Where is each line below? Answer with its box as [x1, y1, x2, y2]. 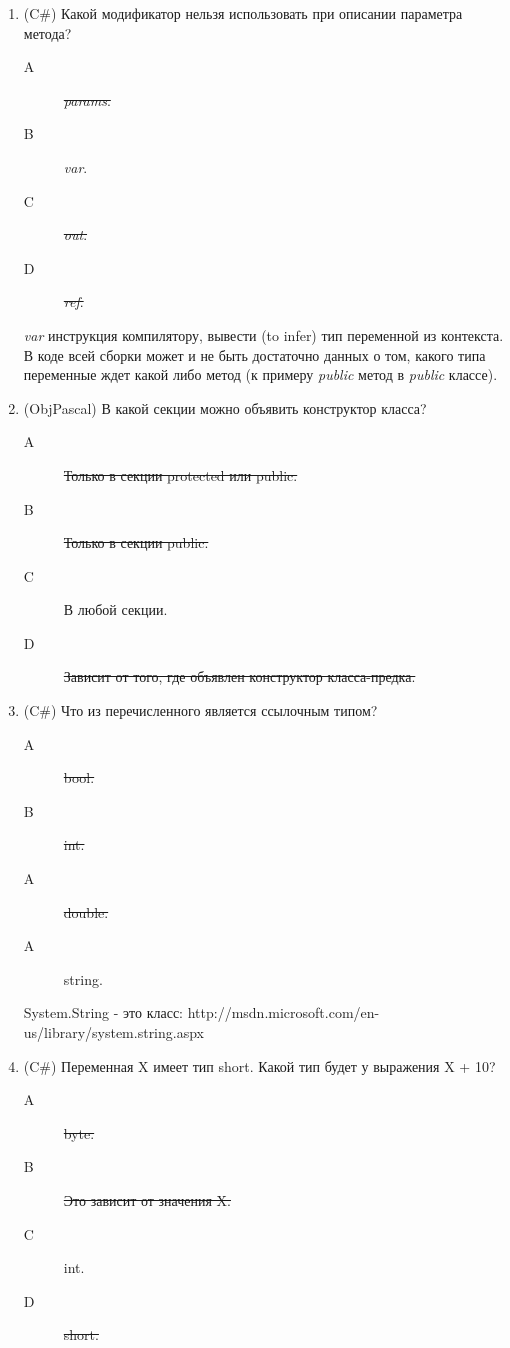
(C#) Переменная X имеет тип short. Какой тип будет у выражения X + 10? [23, 1055, 496, 1076]
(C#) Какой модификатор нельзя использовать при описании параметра [23, 3, 463, 23]
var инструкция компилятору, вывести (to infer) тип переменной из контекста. [23, 324, 504, 345]
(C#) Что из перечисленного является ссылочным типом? [23, 700, 378, 721]
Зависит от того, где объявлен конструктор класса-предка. [63, 666, 416, 687]
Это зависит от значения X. [63, 1189, 231, 1210]
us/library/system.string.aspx [23, 1022, 204, 1042]
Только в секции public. [63, 532, 209, 553]
